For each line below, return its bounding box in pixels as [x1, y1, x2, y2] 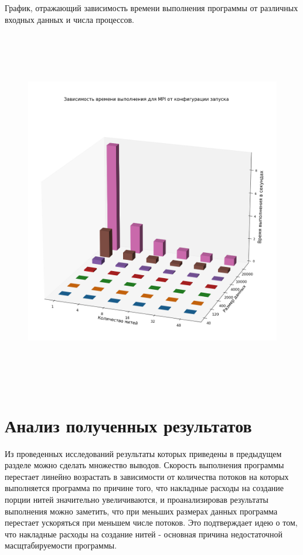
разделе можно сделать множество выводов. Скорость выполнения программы [5, 459, 284, 471]
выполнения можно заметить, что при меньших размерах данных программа [5, 505, 278, 517]
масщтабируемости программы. [5, 539, 117, 551]
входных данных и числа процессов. [5, 13, 134, 25]
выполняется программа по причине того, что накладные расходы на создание [5, 482, 284, 494]
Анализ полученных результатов [5, 413, 252, 437]
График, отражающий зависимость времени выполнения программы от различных [5, 2, 298, 13]
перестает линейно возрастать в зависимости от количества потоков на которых [5, 470, 289, 482]
